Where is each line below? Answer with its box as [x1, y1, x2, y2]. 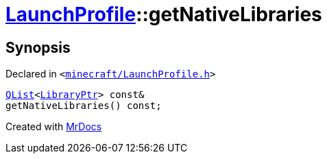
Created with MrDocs [5, 121, 102, 133]
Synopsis [5, 38, 71, 56]
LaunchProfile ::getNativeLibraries [5, 3, 322, 26]
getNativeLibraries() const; [5, 100, 162, 112]
